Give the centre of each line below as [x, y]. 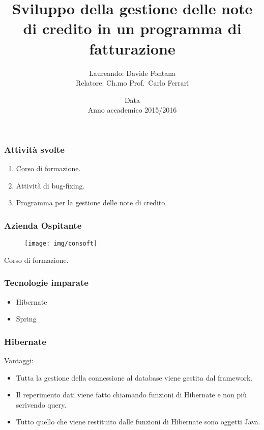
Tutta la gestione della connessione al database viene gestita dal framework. [134, 377]
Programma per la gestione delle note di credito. [92, 203]
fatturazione [132, 48]
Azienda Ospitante [43, 225]
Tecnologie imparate [46, 283]
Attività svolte [34, 149]
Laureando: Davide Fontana [132, 73]
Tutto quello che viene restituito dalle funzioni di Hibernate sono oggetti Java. [138, 422]
